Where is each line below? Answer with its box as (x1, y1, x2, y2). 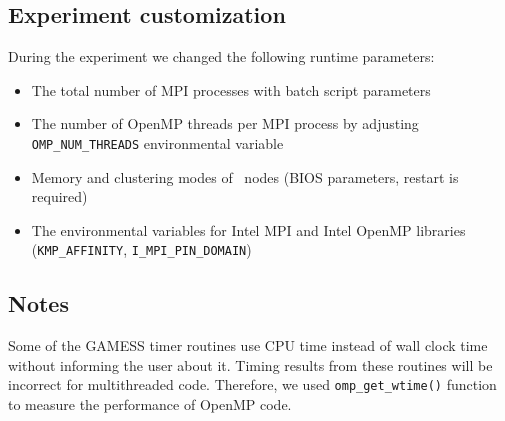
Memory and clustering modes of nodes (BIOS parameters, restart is (31, 166, 459, 187)
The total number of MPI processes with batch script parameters (31, 79, 431, 100)
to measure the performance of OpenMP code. (8, 394, 292, 415)
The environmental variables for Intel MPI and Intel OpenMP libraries (31, 219, 466, 240)
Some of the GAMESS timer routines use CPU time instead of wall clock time (8, 335, 488, 356)
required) (31, 186, 88, 207)
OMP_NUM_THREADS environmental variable (31, 132, 284, 153)
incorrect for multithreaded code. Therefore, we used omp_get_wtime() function (8, 374, 497, 395)
